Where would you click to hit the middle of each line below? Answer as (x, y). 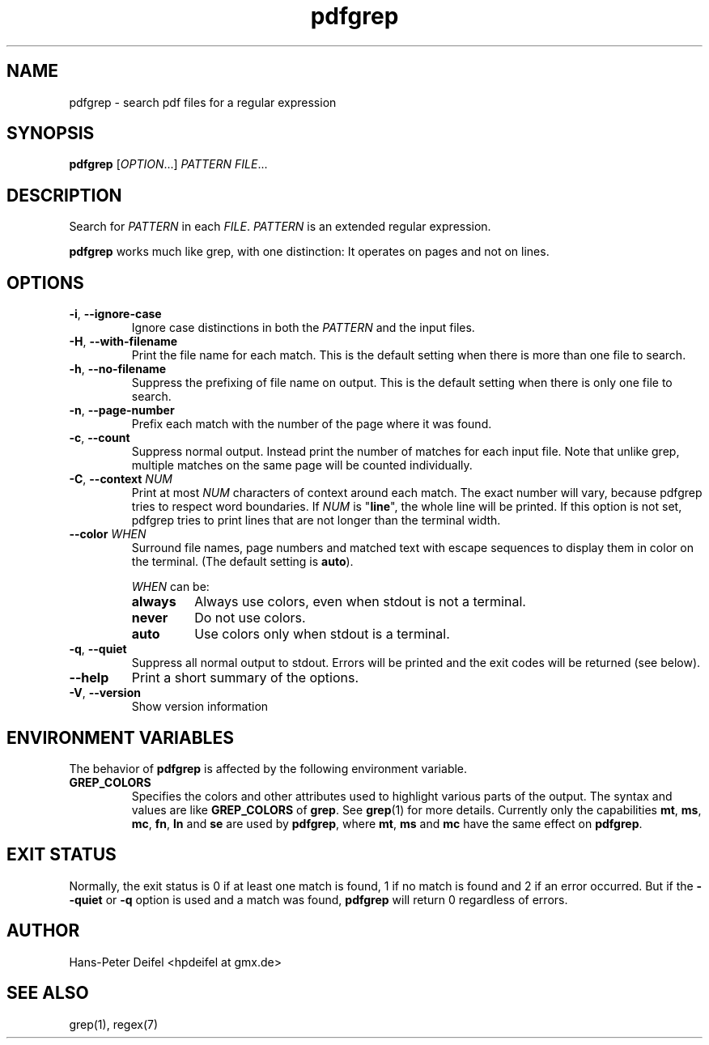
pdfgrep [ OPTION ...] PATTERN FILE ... (168, 164)
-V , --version (105, 693)
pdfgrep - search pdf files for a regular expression (203, 102)
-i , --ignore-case (115, 314)
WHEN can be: (170, 587)
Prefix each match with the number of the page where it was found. (312, 424)
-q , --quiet (98, 649)
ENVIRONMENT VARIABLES (120, 737)
